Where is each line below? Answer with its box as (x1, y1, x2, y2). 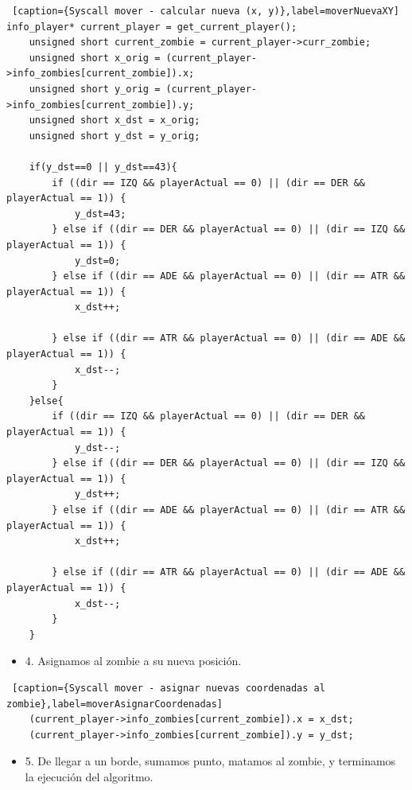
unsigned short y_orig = (29, 83, 161, 95)
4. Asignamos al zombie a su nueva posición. (25, 652, 242, 669)
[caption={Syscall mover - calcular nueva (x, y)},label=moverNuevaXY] (12, 6, 399, 17)
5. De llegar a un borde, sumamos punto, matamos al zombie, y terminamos (25, 753, 396, 769)
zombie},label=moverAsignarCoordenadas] (6, 698, 223, 710)
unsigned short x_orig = (29, 52, 161, 64)
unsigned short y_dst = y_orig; (29, 130, 200, 142)
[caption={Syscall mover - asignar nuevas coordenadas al (12, 682, 325, 694)
